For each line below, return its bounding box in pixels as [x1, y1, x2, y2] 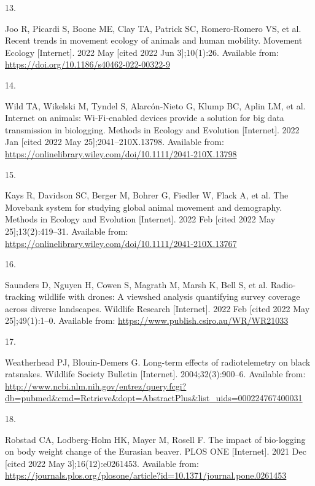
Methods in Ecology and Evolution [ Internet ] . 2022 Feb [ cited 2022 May [5, 213, 276, 225]
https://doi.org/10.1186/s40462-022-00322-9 [5, 58, 170, 71]
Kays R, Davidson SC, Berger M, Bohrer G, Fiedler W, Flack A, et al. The [5, 189, 289, 202]
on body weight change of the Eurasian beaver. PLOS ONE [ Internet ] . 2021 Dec [5, 445, 306, 458]
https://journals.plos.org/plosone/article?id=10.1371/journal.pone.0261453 [5, 469, 287, 482]
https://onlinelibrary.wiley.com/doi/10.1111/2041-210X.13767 [5, 237, 237, 249]
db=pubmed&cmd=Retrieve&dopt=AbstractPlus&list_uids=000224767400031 [5, 391, 303, 404]
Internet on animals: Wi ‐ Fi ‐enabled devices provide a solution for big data [5, 111, 284, 124]
